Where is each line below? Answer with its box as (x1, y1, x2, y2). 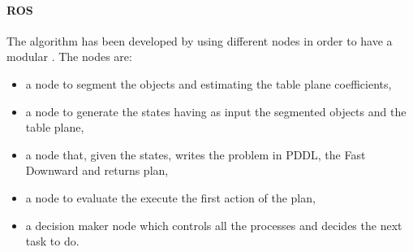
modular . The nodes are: (6, 48, 132, 65)
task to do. (25, 232, 80, 250)
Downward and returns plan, (25, 162, 169, 179)
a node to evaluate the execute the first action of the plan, (25, 189, 316, 206)
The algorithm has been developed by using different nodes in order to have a (6, 32, 393, 49)
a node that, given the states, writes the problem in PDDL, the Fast (25, 146, 366, 163)
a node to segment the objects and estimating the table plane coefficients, (25, 75, 392, 92)
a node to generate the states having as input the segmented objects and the (25, 102, 407, 119)
